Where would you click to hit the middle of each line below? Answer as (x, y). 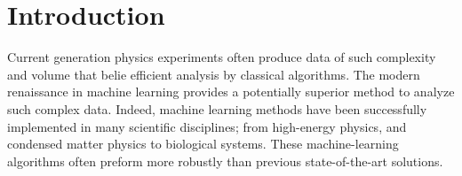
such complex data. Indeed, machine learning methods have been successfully (217, 108)
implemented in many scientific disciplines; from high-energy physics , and (207, 126)
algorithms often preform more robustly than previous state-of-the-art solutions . (225, 161)
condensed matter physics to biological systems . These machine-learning (203, 144)
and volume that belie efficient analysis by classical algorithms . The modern (214, 74)
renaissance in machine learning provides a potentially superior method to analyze (231, 92)
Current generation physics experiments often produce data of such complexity (222, 57)
